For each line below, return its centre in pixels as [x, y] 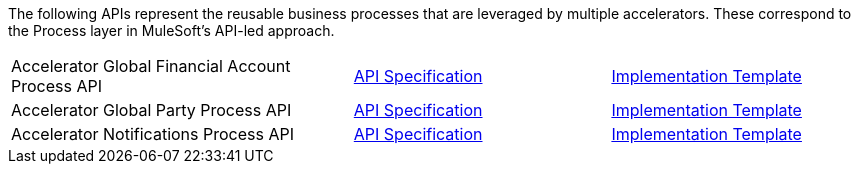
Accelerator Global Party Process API [151, 110]
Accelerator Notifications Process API [152, 134]
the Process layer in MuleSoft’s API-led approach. [171, 30]
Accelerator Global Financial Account [151, 66]
